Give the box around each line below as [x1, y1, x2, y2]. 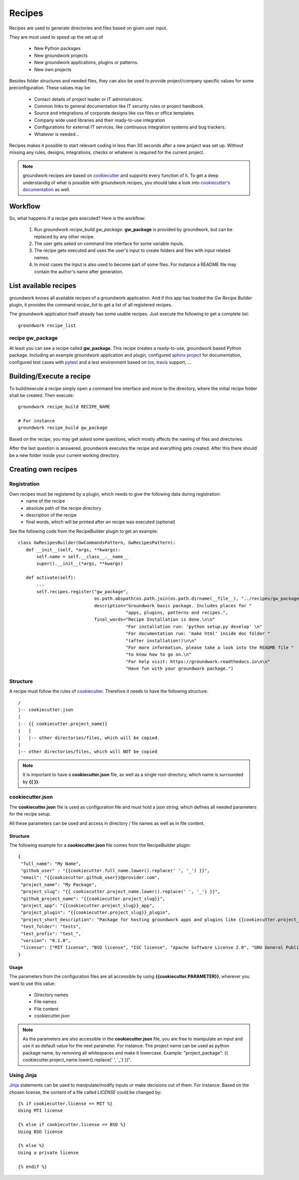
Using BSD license [18, 1129, 63, 1135]
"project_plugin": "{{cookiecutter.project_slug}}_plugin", [20, 910, 170, 916]
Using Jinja [9, 1072, 37, 1079]
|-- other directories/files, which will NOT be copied [18, 749, 157, 755]
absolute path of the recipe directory [26, 505, 102, 511]
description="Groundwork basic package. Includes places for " [94, 603, 252, 608]
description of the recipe [26, 512, 77, 518]
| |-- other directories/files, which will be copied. [18, 735, 160, 741]
